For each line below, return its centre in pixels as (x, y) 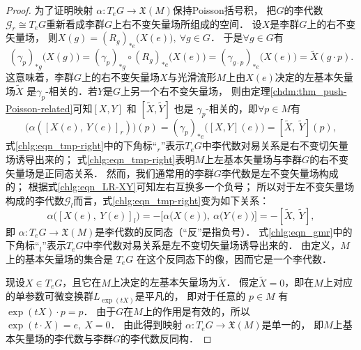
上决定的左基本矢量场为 (164, 282)
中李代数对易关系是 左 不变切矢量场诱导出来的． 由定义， (212, 245)
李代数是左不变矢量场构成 (280, 173)
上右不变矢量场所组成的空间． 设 (187, 23)
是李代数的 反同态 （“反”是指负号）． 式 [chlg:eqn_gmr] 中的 (224, 231)
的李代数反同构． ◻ (166, 338)
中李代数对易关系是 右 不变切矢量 (275, 145)
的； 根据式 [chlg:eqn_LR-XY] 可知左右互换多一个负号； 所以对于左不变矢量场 (180, 187)
